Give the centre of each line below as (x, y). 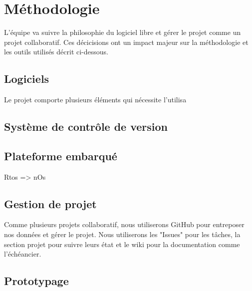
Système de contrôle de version (86, 127)
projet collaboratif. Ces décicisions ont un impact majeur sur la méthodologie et (126, 42)
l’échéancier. (23, 254)
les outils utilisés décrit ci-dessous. (56, 52)
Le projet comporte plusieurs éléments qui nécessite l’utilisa (95, 100)
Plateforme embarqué (61, 155)
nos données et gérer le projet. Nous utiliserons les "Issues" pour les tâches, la (122, 234)
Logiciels (27, 79)
